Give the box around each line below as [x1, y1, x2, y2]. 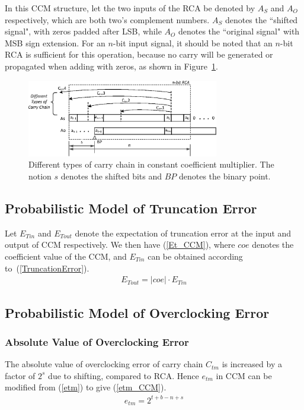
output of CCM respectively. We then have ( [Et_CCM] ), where [5, 238, 235, 251]
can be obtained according [148, 250, 243, 262]
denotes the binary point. [178, 170, 271, 182]
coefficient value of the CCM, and [5, 250, 127, 262]
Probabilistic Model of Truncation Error [5, 199, 257, 217]
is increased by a [222, 358, 282, 370]
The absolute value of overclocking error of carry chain [5, 358, 203, 370]
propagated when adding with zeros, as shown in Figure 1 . [5, 59, 218, 72]
